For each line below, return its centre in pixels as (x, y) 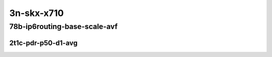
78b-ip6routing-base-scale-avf (63, 26)
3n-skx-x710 (37, 13)
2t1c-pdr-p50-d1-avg (43, 43)
